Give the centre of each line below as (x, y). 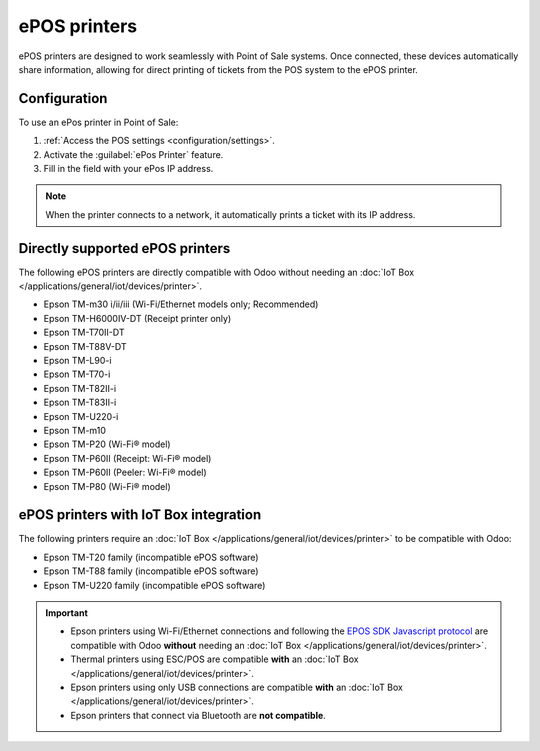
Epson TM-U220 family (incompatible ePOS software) (154, 585)
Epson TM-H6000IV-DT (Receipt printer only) (137, 318)
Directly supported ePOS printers (124, 248)
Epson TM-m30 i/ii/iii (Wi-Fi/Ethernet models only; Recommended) (181, 304)
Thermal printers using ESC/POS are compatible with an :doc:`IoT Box (214, 659)
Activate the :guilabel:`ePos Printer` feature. (133, 154)
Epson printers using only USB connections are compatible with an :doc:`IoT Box (237, 687)
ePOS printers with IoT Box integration (140, 515)
